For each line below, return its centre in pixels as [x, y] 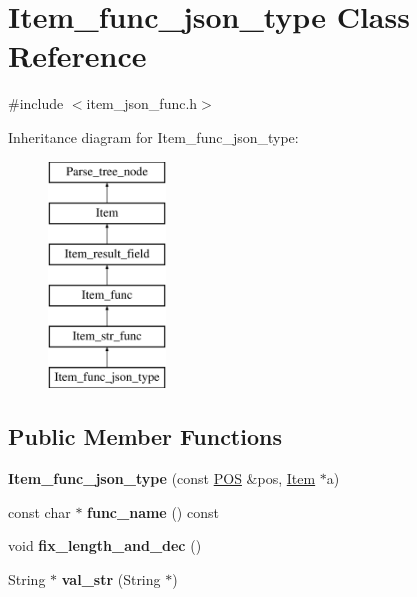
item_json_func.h [142, 103]
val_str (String [111, 578]
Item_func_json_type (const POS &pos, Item [162, 478]
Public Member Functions [145, 436]
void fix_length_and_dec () [105, 545]
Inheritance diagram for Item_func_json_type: [153, 136]
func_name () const [153, 511]
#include [36, 103]
